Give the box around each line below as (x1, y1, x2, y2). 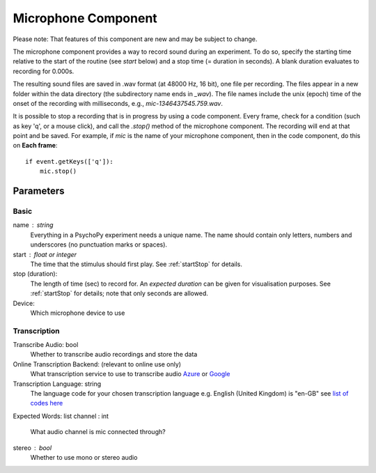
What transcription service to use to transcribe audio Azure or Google (30, 370, 230, 378)
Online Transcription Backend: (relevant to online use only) (13, 359, 181, 369)
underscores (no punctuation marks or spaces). (30, 240, 167, 249)
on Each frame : (13, 141, 58, 150)
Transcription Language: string (13, 380, 102, 388)
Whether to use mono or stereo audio (30, 453, 138, 461)
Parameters (13, 185, 65, 197)
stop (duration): (13, 270, 58, 278)
